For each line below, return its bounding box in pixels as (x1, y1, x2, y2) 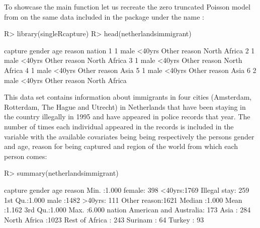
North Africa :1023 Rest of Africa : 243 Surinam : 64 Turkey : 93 (4, 214, 204, 224)
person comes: (4, 150, 47, 161)
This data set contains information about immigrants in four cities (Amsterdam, (4, 92, 252, 102)
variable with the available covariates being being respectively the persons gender (4, 131, 254, 141)
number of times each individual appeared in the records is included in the (4, 121, 234, 131)
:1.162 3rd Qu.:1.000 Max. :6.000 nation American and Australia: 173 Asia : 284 (4, 204, 251, 215)
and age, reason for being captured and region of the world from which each (4, 141, 238, 151)
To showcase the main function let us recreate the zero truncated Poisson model (4, 2, 250, 12)
